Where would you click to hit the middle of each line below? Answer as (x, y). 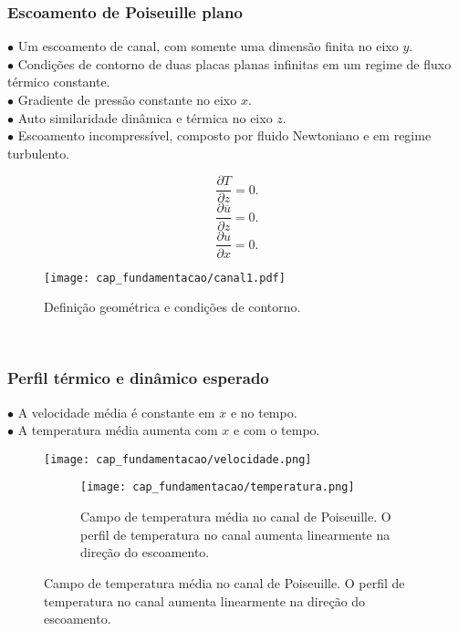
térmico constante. (59, 82)
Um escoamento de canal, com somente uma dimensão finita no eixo (208, 46)
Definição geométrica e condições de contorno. (172, 307)
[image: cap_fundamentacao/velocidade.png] (178, 459)
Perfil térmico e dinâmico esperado (138, 378)
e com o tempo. (277, 430)
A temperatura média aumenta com (118, 430)
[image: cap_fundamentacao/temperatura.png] (218, 487)
